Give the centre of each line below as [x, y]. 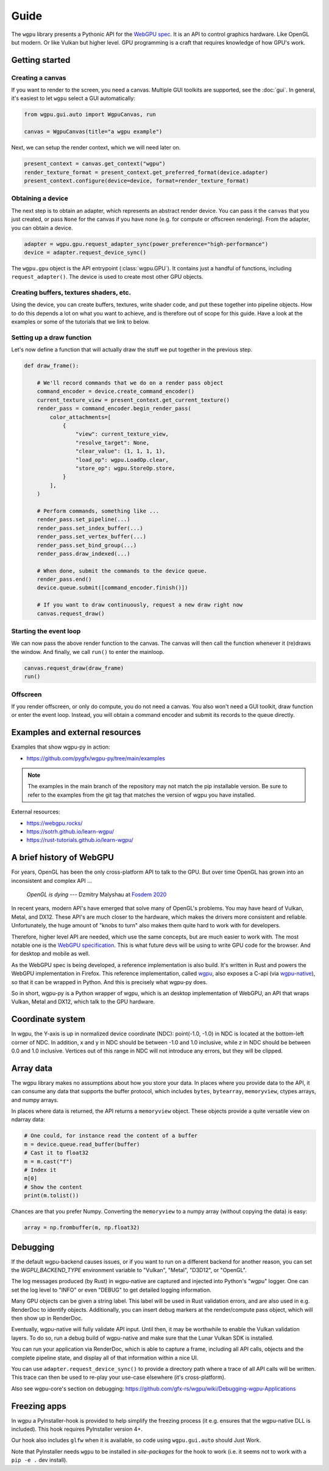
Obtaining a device [40, 198]
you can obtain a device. [42, 228]
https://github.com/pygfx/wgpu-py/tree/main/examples [96, 758]
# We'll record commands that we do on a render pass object [130, 383]
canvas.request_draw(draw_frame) [74, 668]
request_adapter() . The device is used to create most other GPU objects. [107, 277]
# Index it [40, 1170]
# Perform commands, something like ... [98, 511]
